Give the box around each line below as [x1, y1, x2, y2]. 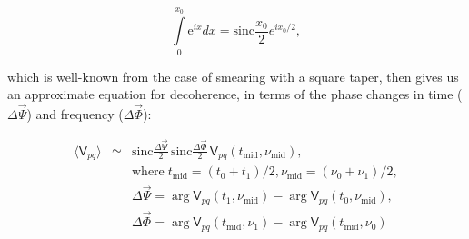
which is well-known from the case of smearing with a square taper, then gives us [7, 66, 459, 85]
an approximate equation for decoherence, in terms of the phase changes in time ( [7, 85, 463, 104]
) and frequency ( [26, 104, 124, 123]
